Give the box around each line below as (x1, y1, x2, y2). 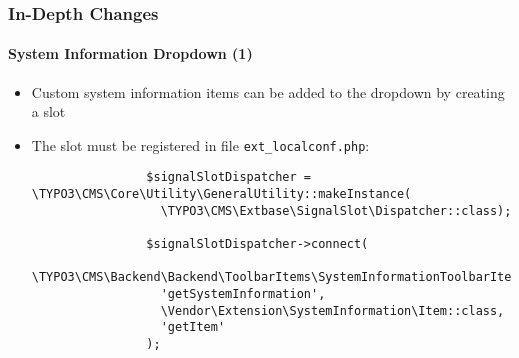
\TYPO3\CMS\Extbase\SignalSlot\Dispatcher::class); (160, 203, 512, 218)
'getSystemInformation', (160, 287, 326, 302)
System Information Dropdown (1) (8, 43, 253, 64)
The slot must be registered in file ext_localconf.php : (31, 134, 370, 155)
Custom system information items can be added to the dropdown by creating (31, 81, 505, 102)
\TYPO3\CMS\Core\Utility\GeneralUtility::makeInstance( (31, 187, 412, 202)
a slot (31, 101, 66, 122)
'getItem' (160, 320, 226, 335)
